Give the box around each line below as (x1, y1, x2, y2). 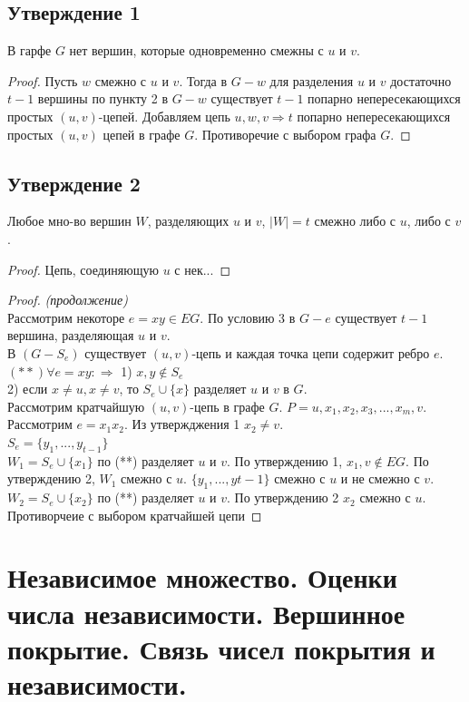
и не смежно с (340, 469, 420, 488)
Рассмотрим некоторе (7, 307, 125, 327)
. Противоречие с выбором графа (194, 124, 376, 143)
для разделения (269, 71, 354, 90)
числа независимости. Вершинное (7, 594, 405, 631)
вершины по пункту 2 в (37, 89, 169, 108)
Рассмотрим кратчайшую (7, 396, 145, 415)
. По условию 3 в (200, 307, 296, 327)
